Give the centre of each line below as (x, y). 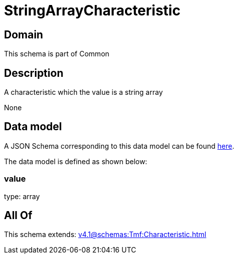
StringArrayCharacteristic (92, 10)
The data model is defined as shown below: (76, 161)
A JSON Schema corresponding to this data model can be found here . (119, 146)
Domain (24, 34)
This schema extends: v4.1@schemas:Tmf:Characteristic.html (105, 235)
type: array (22, 196)
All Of (18, 216)
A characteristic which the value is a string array (83, 92)
